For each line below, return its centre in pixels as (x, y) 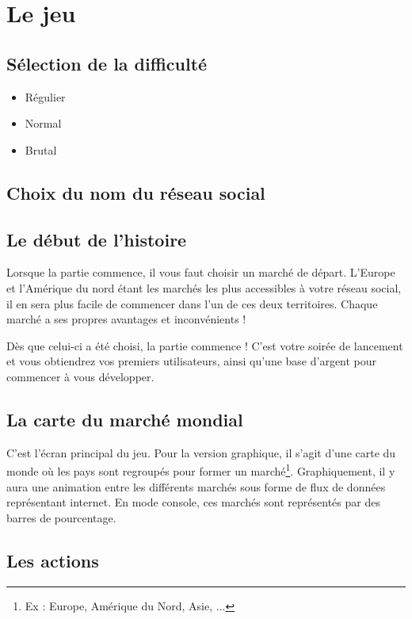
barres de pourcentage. (61, 517)
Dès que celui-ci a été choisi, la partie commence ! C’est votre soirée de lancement (205, 345)
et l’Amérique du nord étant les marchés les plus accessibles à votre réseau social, (204, 287)
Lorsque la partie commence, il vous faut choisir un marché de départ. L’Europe (201, 272)
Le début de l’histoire (97, 239)
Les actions (53, 560)
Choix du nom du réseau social (136, 192)
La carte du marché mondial (125, 419)
